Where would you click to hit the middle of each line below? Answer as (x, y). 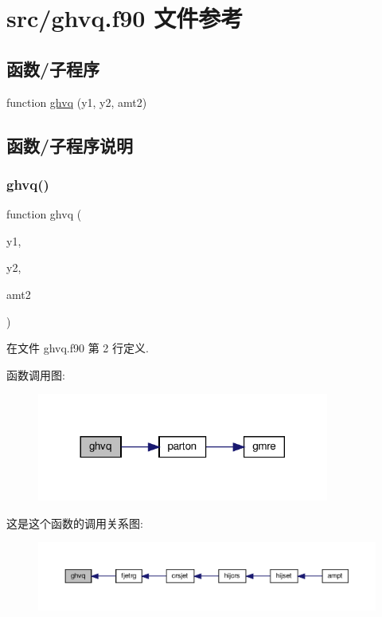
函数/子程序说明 (70, 145)
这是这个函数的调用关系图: (75, 523)
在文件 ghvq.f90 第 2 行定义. (78, 348)
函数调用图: (36, 374)
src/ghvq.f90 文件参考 (125, 18)
